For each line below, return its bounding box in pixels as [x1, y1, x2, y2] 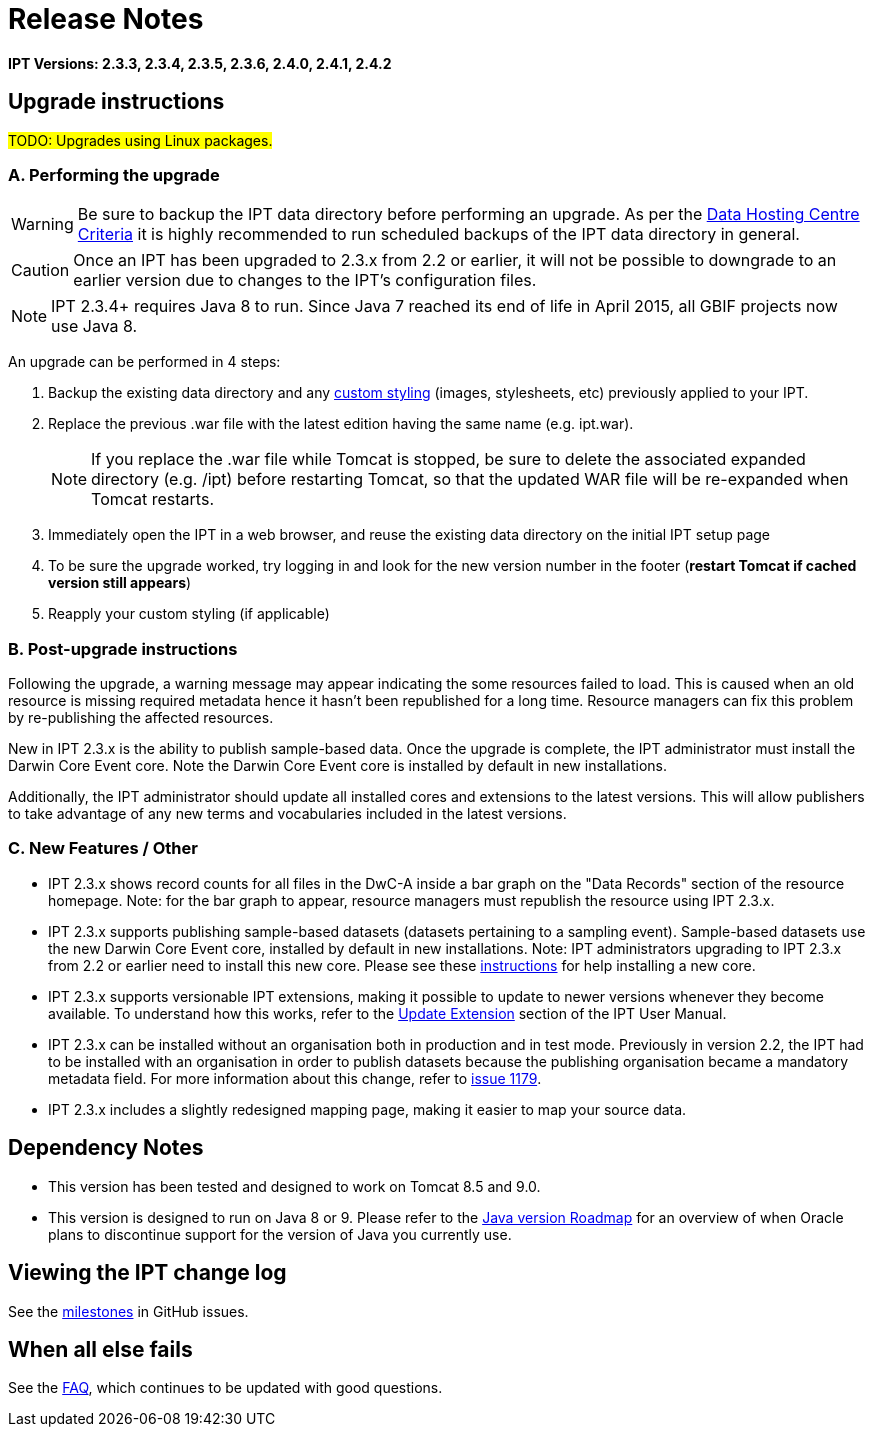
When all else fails [8, 1336, 193, 1362]
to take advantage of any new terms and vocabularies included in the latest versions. [8, 805, 567, 823]
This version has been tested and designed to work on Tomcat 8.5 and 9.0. [48, 1177, 541, 1195]
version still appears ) [48, 574, 192, 592]
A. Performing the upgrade [8, 164, 220, 185]
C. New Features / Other [8, 838, 198, 859]
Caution [11, 260, 70, 281]
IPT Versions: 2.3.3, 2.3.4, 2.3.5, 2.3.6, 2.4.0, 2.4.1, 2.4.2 [8, 54, 392, 72]
